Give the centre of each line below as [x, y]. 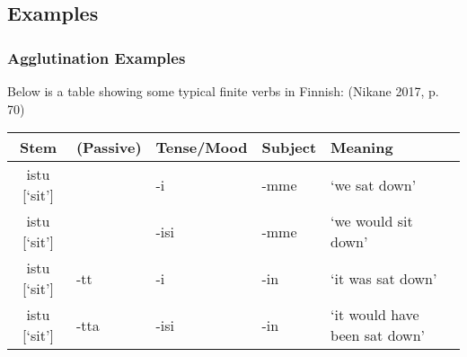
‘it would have [375, 315]
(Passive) [109, 147]
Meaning [362, 147]
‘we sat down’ [374, 184]
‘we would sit [372, 221]
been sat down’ [378, 335]
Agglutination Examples [97, 57]
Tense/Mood [202, 147]
